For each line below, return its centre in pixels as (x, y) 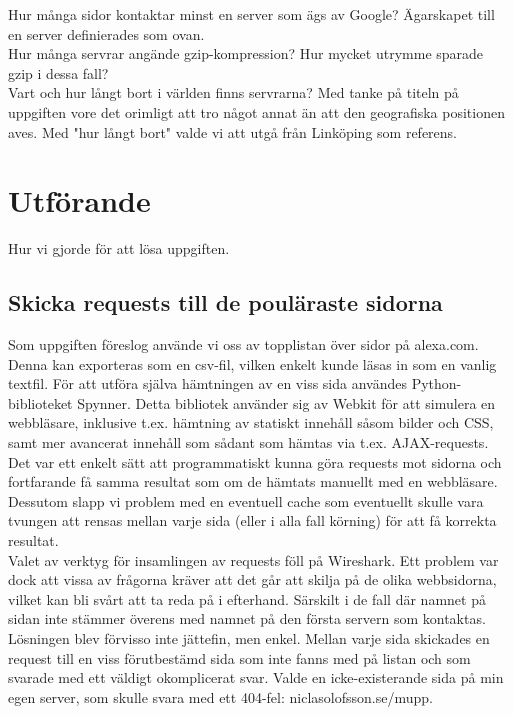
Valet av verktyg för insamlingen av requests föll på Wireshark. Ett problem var (253, 559)
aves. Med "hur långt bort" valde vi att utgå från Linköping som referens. (233, 131)
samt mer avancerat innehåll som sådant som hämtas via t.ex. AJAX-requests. (248, 442)
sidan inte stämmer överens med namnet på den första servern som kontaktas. (247, 618)
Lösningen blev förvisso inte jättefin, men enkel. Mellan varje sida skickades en (249, 637)
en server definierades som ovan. (106, 33)
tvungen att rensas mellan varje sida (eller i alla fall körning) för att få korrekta (252, 520)
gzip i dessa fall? (58, 72)
